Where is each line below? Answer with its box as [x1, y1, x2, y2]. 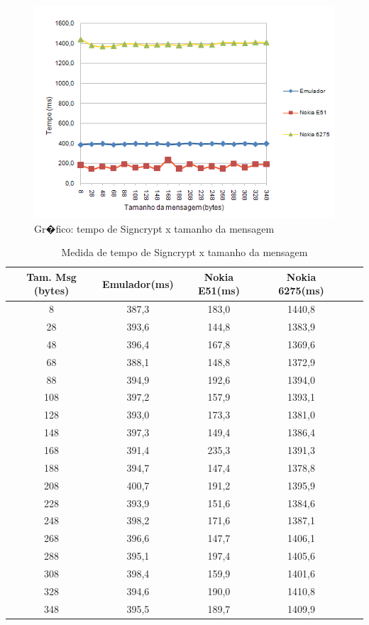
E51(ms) [197, 283, 240, 298]
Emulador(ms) [102, 276, 174, 291]
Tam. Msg [26, 269, 77, 284]
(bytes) [33, 283, 70, 298]
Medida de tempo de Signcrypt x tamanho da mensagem [61, 245, 308, 260]
